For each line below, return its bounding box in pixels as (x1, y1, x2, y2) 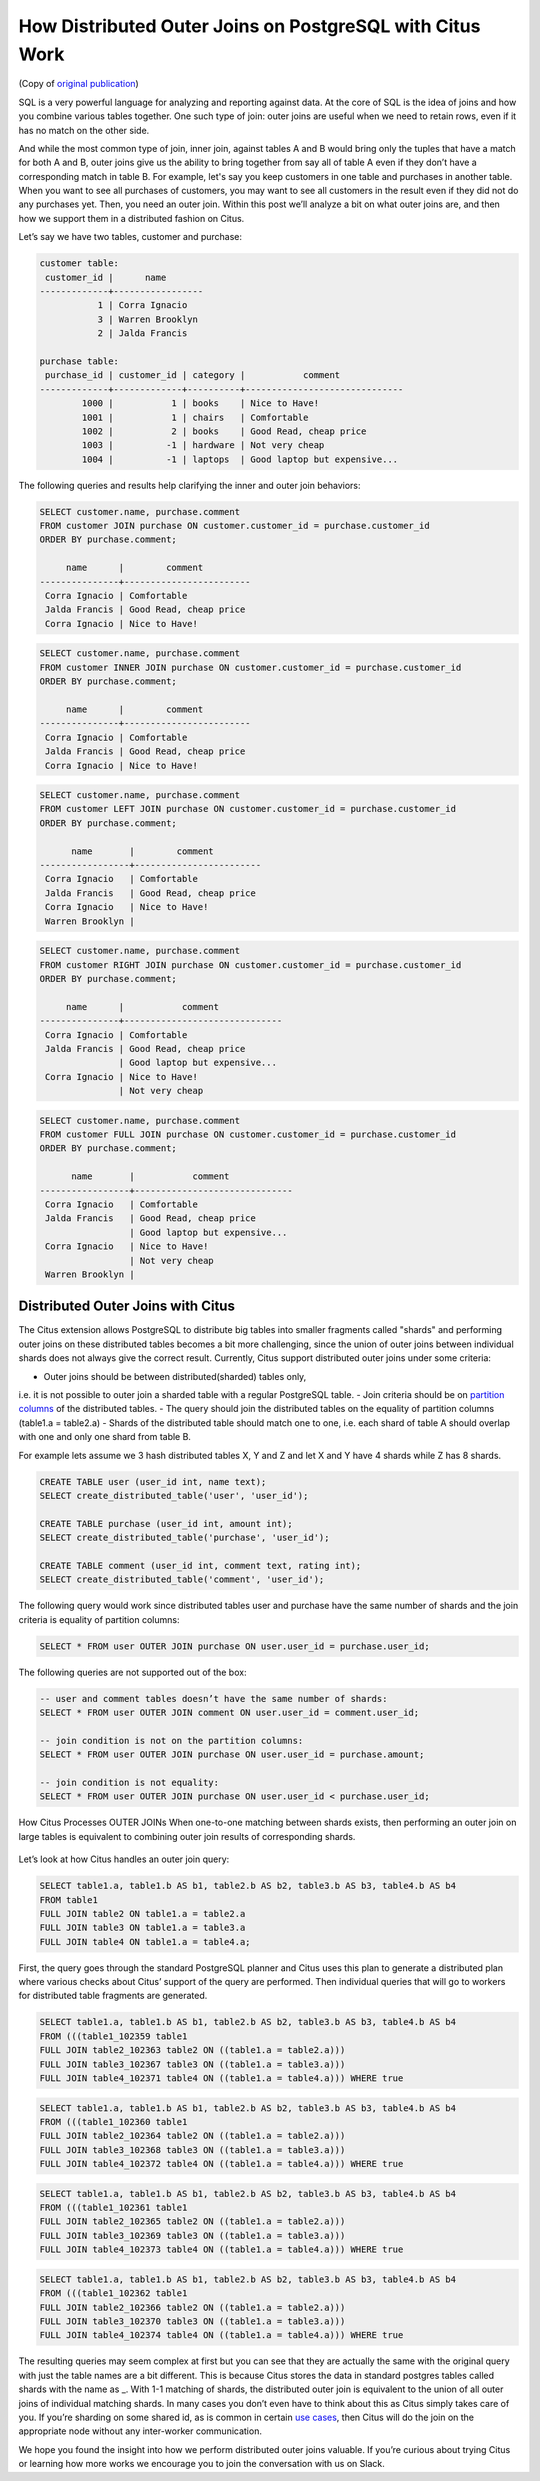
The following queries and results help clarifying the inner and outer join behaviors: (18, 479, 361, 491)
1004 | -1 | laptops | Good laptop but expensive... (81, 453, 399, 465)
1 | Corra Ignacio (97, 300, 188, 311)
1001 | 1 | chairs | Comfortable (81, 411, 309, 423)
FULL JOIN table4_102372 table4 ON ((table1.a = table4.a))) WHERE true (39, 2158, 404, 2170)
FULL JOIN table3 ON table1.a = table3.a (39, 1922, 246, 1934)
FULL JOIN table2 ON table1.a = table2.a (39, 1908, 246, 1919)
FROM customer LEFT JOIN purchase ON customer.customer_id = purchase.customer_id (39, 803, 457, 815)
